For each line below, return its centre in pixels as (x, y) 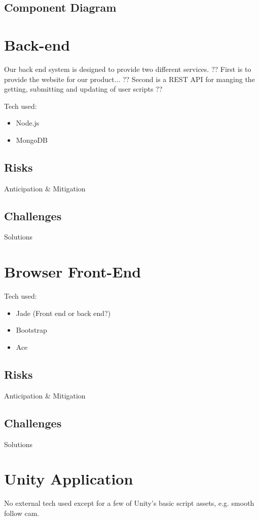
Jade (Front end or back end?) (63, 313)
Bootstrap (31, 330)
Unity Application (69, 479)
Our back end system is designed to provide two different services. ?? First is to (128, 69)
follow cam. (22, 513)
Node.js (28, 123)
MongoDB (32, 139)
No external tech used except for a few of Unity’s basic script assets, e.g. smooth (129, 503)
